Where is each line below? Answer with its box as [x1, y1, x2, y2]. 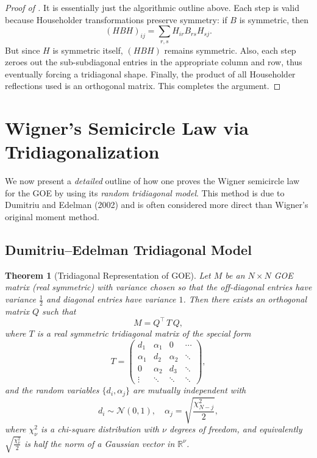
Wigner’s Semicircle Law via [5, 115, 249, 140]
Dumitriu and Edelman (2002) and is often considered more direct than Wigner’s [5, 198, 308, 211]
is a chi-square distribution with [41, 423, 159, 435]
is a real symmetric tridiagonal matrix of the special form [37, 326, 251, 339]
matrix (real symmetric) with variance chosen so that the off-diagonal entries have [5, 281, 312, 293]
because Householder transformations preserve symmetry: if [5, 13, 227, 26]
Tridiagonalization [5, 139, 160, 164]
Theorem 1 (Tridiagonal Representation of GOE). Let [5, 268, 211, 281]
